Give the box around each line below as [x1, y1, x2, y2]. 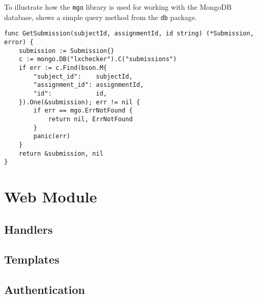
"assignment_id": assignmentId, [33, 81, 144, 89]
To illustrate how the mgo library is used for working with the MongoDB [4, 2, 232, 12]
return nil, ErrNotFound [48, 115, 133, 123]
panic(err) [33, 133, 70, 140]
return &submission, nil [18, 150, 104, 157]
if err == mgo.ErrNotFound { [33, 107, 133, 115]
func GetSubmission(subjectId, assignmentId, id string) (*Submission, [4, 30, 254, 38]
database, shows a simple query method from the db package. [4, 11, 197, 22]
